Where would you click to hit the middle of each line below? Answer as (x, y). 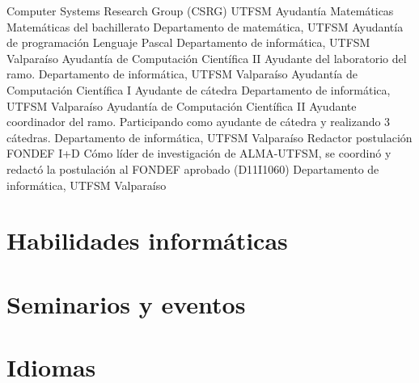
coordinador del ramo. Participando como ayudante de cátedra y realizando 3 (199, 122)
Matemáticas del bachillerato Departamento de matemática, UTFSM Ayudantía (205, 26)
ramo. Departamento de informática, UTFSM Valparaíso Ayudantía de (182, 74)
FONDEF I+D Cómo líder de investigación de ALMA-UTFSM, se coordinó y (199, 153)
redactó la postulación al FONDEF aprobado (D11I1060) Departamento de (193, 168)
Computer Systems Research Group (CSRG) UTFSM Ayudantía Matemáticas (200, 11)
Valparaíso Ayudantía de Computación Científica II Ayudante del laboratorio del (207, 58)
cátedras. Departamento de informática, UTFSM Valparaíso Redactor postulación (209, 137)
